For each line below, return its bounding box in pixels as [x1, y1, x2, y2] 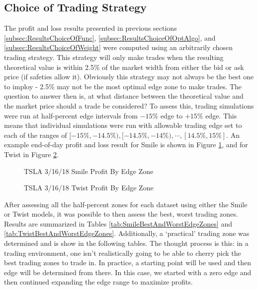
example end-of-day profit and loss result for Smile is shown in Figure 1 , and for [4, 139, 248, 150]
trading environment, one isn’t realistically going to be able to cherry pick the [4, 247, 241, 258]
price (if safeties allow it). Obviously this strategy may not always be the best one [4, 71, 254, 82]
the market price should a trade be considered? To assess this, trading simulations [4, 100, 254, 111]
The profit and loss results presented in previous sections [4, 23, 177, 33]
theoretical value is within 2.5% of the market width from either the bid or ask [4, 61, 244, 72]
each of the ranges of [4, 129, 67, 140]
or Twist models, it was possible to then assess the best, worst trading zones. [4, 209, 238, 219]
